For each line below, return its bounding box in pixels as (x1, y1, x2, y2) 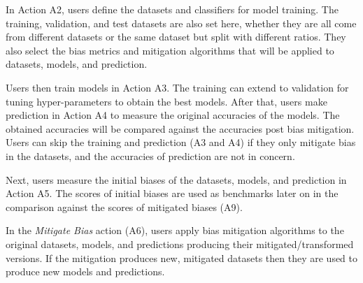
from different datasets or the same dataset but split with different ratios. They (6, 29, 346, 44)
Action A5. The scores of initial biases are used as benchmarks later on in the (6, 186, 339, 201)
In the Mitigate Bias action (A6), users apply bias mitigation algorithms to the (6, 223, 344, 238)
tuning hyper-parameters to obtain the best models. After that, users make (6, 94, 327, 108)
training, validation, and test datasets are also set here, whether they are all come (6, 15, 357, 30)
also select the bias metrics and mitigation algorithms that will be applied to (6, 43, 334, 57)
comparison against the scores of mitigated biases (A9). (6, 199, 243, 214)
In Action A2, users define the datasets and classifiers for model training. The (6, 2, 339, 16)
